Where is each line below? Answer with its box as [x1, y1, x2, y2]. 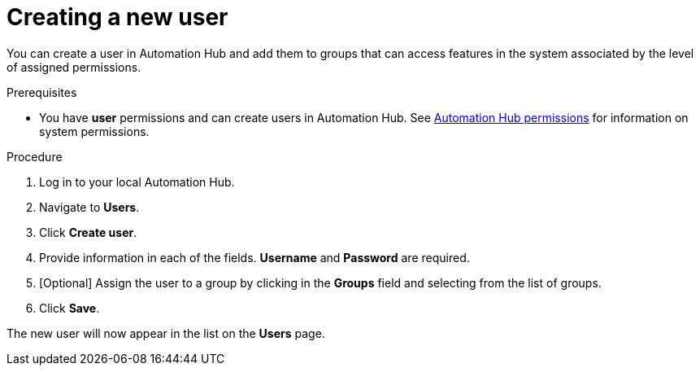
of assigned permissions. [7, 59, 141, 74]
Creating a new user [7, 3, 228, 31]
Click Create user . [39, 225, 137, 239]
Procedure [7, 149, 63, 164]
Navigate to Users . [39, 199, 140, 214]
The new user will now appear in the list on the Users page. [7, 326, 325, 340]
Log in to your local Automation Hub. [39, 174, 235, 189]
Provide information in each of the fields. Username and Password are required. [39, 250, 470, 265]
